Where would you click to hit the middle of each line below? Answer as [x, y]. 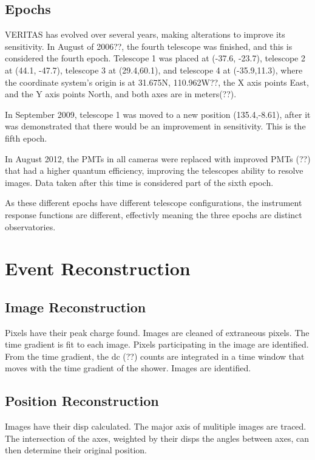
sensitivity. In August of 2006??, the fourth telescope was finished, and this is [149, 46]
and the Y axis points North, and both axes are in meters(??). [121, 94]
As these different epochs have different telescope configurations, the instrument [154, 203]
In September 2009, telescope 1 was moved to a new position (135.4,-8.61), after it [158, 114]
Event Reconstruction [98, 268]
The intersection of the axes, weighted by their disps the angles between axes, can [157, 438]
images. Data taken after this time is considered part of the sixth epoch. [139, 182]
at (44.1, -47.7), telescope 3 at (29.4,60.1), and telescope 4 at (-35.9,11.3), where [154, 70]
